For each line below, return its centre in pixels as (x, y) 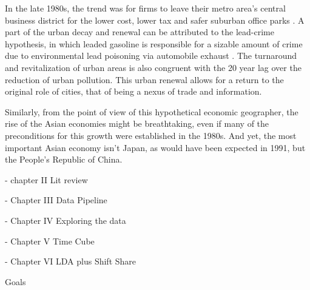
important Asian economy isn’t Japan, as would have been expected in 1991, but (155, 147)
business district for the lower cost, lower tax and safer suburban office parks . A (155, 20)
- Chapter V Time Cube (50, 241)
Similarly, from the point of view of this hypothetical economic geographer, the (152, 111)
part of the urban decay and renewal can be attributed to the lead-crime (140, 32)
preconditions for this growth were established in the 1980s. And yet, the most (151, 135)
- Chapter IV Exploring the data (66, 220)
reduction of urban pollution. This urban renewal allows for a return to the (144, 79)
